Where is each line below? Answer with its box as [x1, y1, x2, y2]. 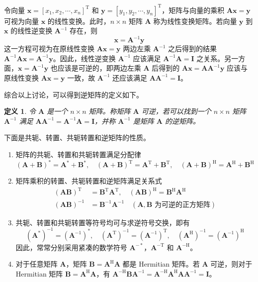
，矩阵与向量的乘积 [162, 4, 225, 15]
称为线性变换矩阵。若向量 [153, 15, 237, 26]
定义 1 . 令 [4, 106, 36, 116]
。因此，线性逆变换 [53, 53, 116, 63]
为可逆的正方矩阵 [154, 201, 210, 208]
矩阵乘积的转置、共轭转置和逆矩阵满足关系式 [15, 176, 162, 186]
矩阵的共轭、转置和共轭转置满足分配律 [15, 149, 141, 159]
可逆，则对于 [210, 259, 253, 269]
